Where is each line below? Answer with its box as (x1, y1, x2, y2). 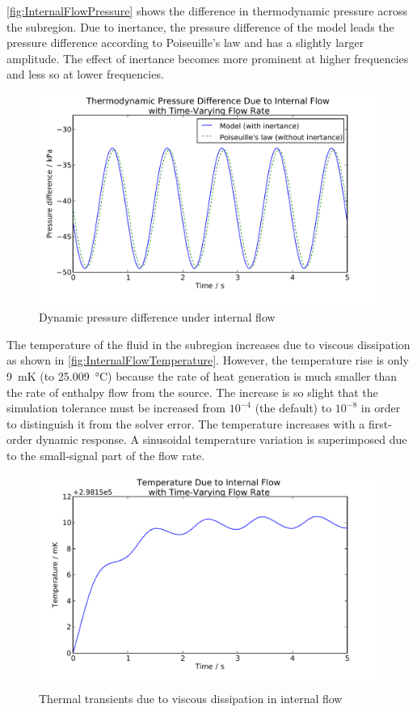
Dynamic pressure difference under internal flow (39, 309, 276, 326)
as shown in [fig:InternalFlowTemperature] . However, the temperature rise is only (6, 352, 409, 369)
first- (368, 415, 392, 432)
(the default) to (255, 399, 332, 416)
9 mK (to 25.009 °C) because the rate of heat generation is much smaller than (6, 368, 398, 385)
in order (360, 399, 401, 416)
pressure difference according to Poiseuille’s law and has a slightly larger (6, 34, 364, 51)
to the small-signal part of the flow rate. (6, 447, 205, 463)
